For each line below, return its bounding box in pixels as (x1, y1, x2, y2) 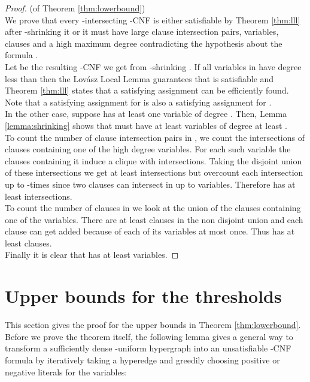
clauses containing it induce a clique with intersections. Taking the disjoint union (5, 154, 302, 167)
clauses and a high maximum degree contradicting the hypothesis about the (5, 37, 282, 49)
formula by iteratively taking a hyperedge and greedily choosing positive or (5, 353, 280, 366)
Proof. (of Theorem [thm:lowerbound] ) (5, 2, 145, 14)
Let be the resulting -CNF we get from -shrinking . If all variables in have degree (5, 60, 302, 73)
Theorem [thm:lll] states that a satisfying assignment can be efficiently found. (5, 84, 289, 97)
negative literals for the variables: (5, 365, 127, 378)
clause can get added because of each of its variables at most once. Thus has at (5, 225, 295, 237)
